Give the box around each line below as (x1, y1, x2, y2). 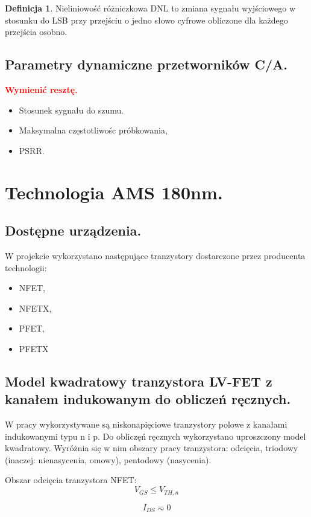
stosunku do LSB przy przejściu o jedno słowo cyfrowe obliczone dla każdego (5, 13, 288, 26)
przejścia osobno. (5, 25, 68, 38)
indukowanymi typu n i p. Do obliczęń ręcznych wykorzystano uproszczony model (5, 429, 306, 442)
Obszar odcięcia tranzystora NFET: (5, 474, 137, 486)
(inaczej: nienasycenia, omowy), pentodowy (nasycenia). (5, 453, 212, 466)
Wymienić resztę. (5, 83, 78, 95)
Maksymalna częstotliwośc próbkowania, (19, 124, 168, 136)
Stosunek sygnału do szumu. (19, 103, 124, 116)
